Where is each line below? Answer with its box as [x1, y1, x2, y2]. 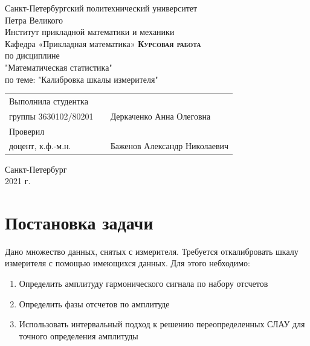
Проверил [9, 124, 45, 137]
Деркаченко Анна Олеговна [110, 109, 211, 122]
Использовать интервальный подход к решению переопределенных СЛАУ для [19, 318, 305, 330]
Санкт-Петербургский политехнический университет [5, 2, 198, 14]
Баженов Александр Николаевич [110, 139, 229, 152]
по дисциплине [5, 49, 60, 62]
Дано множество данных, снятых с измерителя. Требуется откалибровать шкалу [5, 245, 299, 257]
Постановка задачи [5, 210, 153, 234]
